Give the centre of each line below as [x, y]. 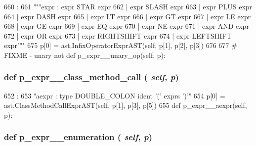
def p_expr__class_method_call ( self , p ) [91, 77]
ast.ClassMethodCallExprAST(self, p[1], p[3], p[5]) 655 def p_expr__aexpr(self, [126, 105]
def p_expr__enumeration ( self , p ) [78, 137]
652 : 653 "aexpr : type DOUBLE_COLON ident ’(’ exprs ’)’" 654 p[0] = [115, 95]
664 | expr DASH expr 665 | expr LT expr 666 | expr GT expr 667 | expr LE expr [128, 16]
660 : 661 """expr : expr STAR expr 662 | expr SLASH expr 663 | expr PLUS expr [128, 6]
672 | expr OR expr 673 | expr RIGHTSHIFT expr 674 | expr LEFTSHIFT [118, 35]
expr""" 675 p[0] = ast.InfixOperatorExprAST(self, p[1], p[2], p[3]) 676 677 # [121, 45]
